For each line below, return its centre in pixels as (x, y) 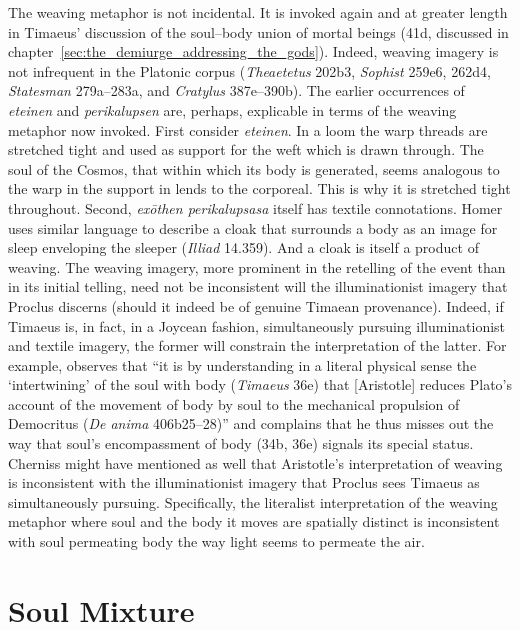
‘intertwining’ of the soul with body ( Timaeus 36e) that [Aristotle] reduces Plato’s (260, 384)
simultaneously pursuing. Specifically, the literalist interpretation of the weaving (253, 501)
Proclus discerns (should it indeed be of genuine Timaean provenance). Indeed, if (256, 305)
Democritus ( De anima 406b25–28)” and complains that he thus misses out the (251, 423)
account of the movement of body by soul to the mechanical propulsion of (234, 403)
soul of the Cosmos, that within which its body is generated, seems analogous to (254, 168)
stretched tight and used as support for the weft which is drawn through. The (246, 149)
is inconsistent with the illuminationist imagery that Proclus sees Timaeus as (244, 482)
